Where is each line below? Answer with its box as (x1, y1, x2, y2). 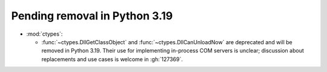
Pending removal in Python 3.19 (11, 9, 173, 22)
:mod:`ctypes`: (26, 30, 63, 38)
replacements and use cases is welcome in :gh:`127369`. (41, 55, 183, 63)
